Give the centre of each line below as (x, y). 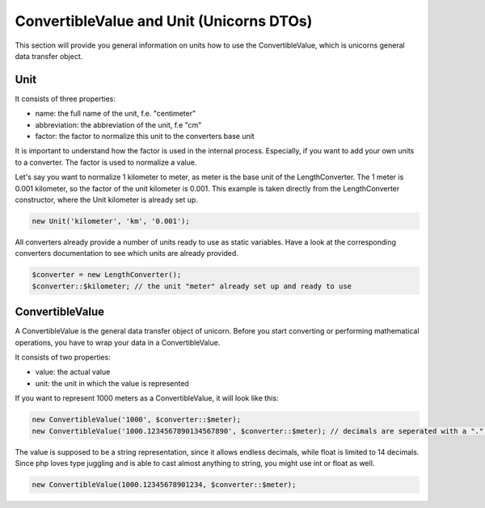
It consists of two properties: (63, 357)
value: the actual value (73, 372)
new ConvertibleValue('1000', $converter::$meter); (137, 420)
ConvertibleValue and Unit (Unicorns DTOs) (164, 21)
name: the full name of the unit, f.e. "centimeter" (116, 114)
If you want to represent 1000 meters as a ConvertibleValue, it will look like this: (147, 398)
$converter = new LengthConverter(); (107, 275)
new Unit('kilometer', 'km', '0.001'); (111, 221)
